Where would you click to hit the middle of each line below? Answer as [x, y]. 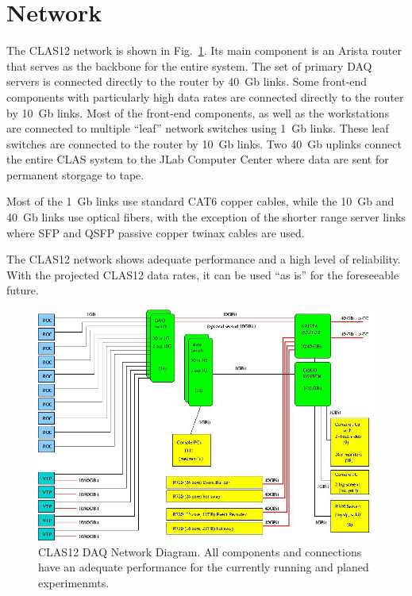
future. [23, 290]
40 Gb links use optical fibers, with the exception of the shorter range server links [206, 217]
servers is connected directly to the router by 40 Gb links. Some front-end [187, 81]
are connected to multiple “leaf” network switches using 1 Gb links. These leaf [198, 128]
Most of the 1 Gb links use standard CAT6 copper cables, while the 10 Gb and [200, 201]
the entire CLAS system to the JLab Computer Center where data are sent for [198, 159]
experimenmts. [74, 583]
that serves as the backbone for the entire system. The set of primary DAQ [189, 65]
